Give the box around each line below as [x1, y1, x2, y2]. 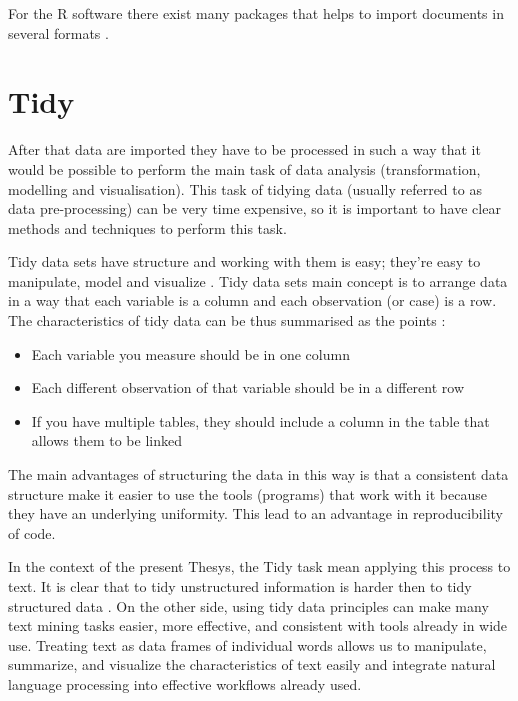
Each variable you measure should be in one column [31, 343, 350, 364]
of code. [8, 522, 56, 543]
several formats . [8, 22, 109, 43]
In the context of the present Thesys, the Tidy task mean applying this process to [8, 556, 511, 577]
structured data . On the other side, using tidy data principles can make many [8, 595, 489, 616]
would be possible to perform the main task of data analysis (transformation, [8, 158, 481, 179]
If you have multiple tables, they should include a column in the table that [31, 410, 490, 431]
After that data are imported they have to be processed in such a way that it [8, 139, 481, 160]
